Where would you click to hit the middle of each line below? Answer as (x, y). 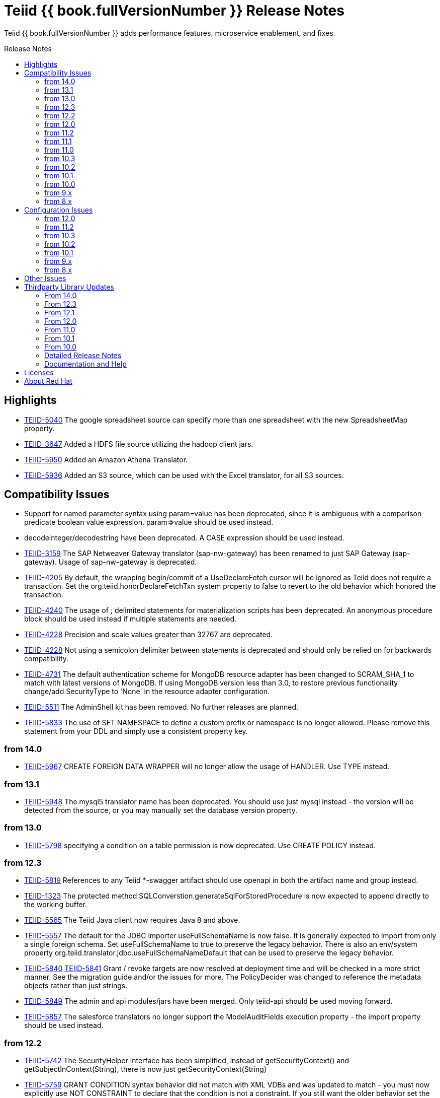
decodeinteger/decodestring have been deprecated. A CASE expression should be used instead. (184, 538)
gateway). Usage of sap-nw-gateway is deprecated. (111, 562)
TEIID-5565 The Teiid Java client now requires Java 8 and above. (132, 920)
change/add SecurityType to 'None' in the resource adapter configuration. (147, 692)
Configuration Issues (59, 210)
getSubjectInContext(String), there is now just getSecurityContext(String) (146, 1069)
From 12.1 (60, 312)
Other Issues (45, 278)
